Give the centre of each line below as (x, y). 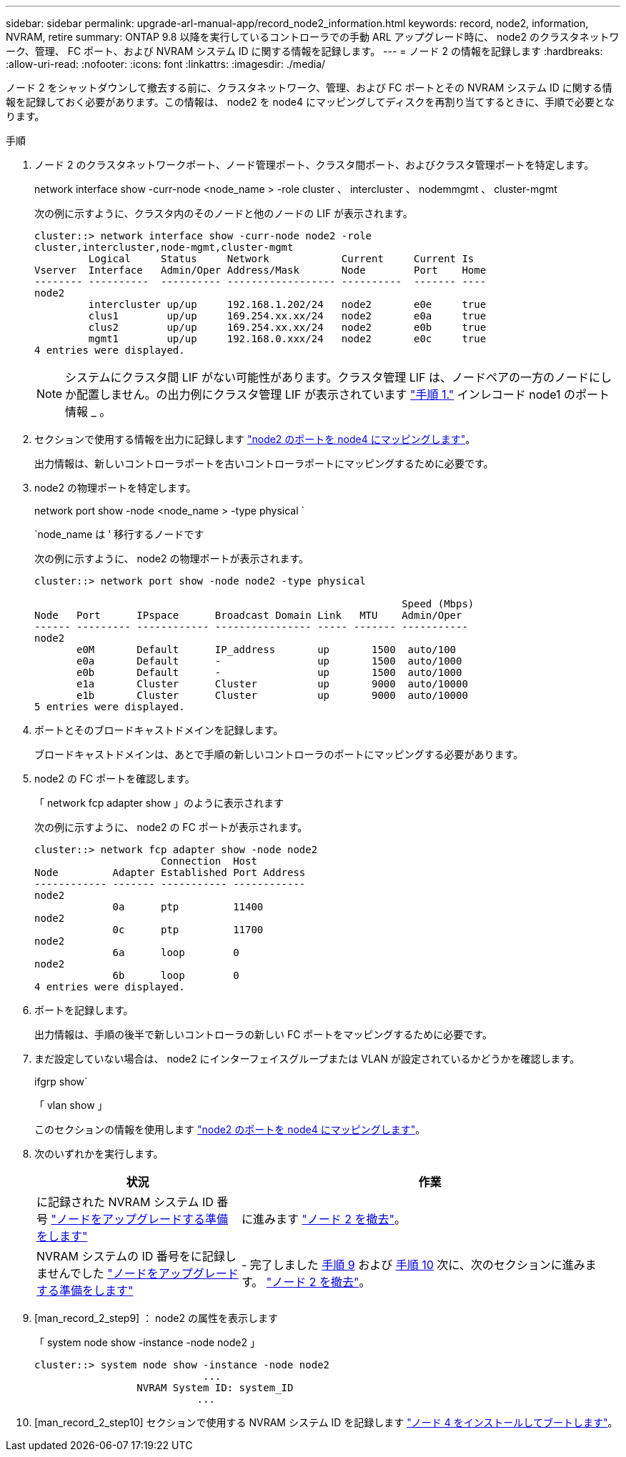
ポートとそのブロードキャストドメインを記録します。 (159, 730)
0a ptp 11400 (188, 907)
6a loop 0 (176, 953)
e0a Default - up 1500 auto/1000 (269, 661)
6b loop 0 (176, 975)
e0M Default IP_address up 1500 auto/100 (267, 650)
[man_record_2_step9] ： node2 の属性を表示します (156, 1318)
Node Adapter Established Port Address (170, 872)
